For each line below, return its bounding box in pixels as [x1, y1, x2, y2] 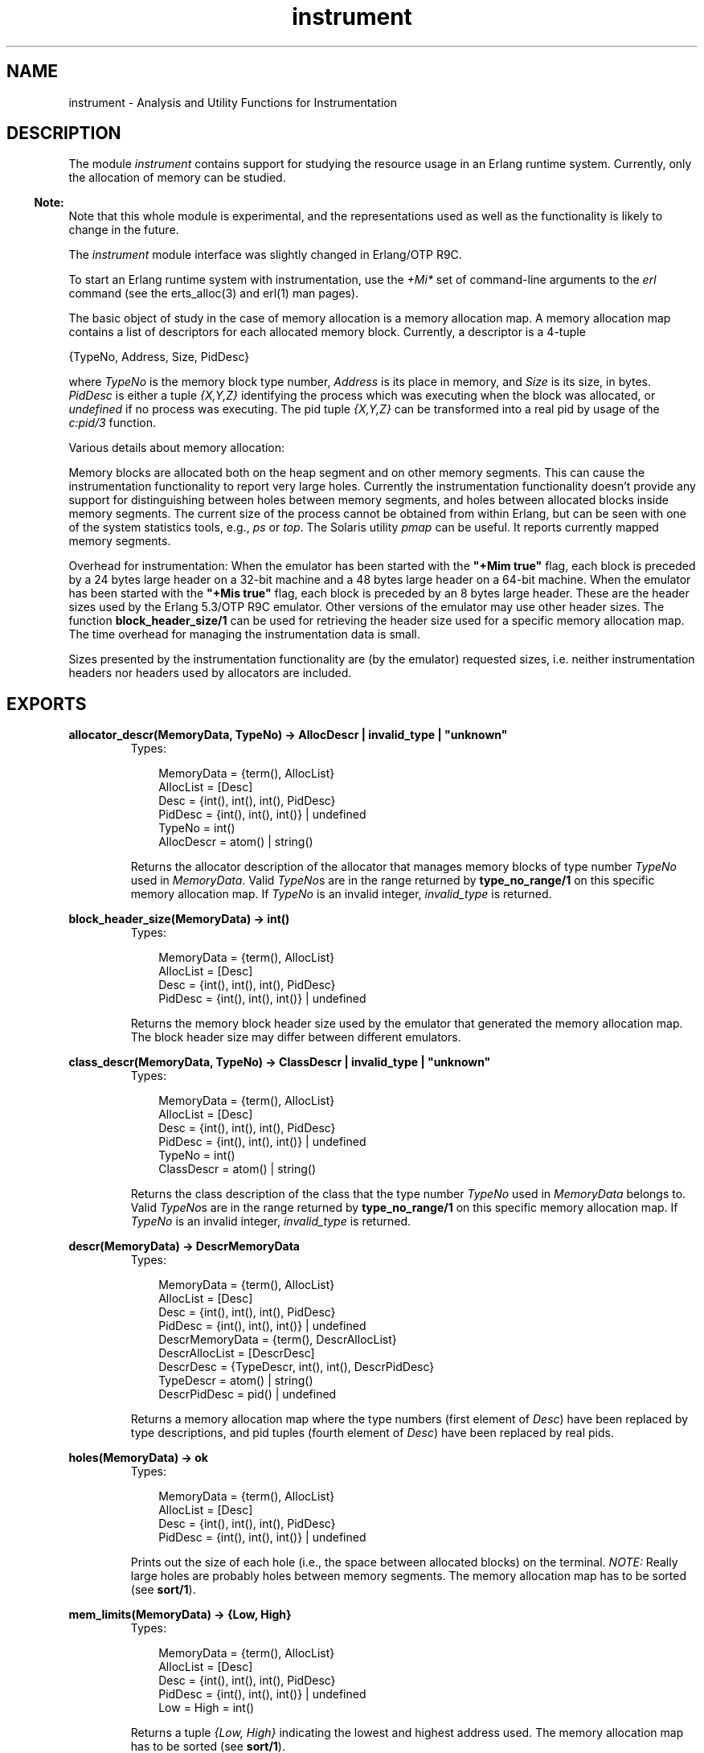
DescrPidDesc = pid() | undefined [158, 1387, 337, 1402]
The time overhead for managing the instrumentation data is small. [68, 627, 420, 642]
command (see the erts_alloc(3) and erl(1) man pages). [68, 286, 359, 301]
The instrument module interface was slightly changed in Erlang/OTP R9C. [68, 248, 462, 262]
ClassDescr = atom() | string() [158, 1162, 317, 1176]
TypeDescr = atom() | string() [158, 1373, 313, 1388]
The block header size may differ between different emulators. [130, 1030, 461, 1045]
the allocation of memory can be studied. [68, 170, 286, 185]
